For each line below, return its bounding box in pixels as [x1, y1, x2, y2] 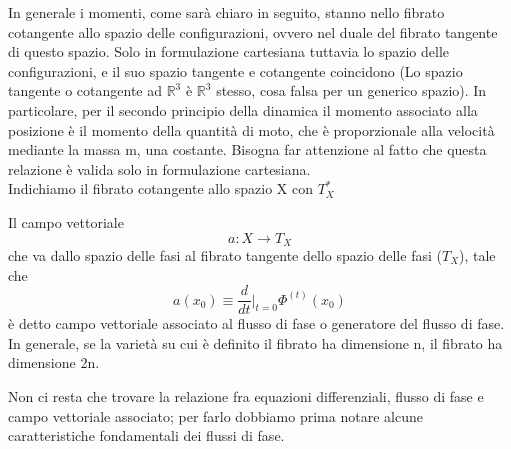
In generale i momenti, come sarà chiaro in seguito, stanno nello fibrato [8, 2, 445, 22]
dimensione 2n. [8, 352, 100, 373]
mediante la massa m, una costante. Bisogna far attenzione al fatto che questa [8, 139, 487, 160]
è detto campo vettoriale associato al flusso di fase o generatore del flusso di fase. [8, 313, 505, 334]
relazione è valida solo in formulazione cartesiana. [8, 158, 311, 179]
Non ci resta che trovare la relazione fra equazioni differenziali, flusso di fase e [8, 386, 484, 407]
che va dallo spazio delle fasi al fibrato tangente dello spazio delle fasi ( [8, 244, 442, 265]
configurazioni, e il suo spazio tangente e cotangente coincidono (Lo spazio [8, 60, 463, 81]
